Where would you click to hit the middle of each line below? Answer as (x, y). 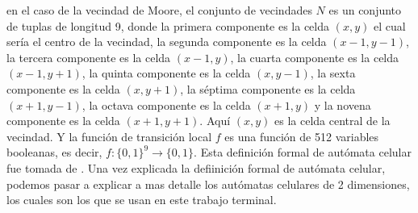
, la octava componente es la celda (166, 104)
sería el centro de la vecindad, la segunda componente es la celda (167, 42)
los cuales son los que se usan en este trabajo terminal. (142, 200)
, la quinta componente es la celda (166, 73)
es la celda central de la (332, 121)
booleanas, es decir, (54, 152)
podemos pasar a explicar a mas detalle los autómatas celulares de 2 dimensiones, (208, 184)
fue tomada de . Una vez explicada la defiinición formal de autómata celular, (196, 167)
